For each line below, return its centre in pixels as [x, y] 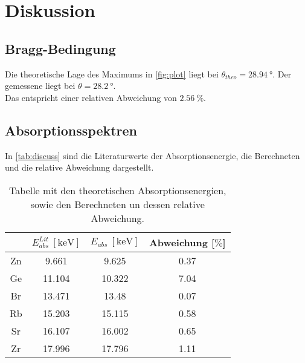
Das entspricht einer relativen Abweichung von [91, 97]
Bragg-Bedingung [60, 48]
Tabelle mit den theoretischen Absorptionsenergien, [118, 190]
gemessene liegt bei [40, 86]
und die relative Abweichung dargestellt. [79, 167]
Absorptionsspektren [71, 130]
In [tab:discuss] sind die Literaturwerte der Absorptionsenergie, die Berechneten [152, 155]
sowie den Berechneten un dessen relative [117, 204]
